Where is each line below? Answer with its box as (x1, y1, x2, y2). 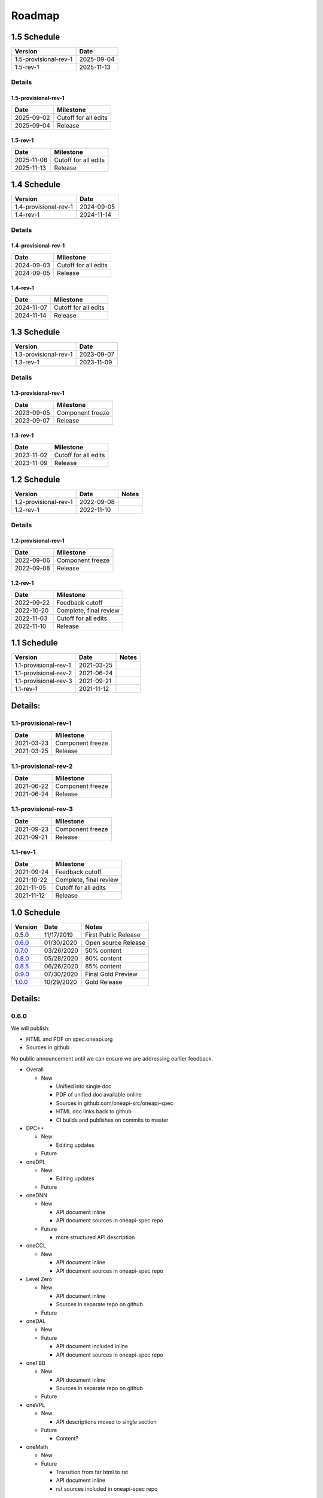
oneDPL (26, 1158, 46, 1165)
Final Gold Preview (84, 970, 138, 978)
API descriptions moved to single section (56, 1418, 157, 1425)
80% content (84, 954, 122, 962)
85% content (84, 962, 122, 970)
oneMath (26, 1443, 48, 1450)
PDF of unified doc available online (56, 1091, 142, 1098)
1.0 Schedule (11, 907, 60, 917)
